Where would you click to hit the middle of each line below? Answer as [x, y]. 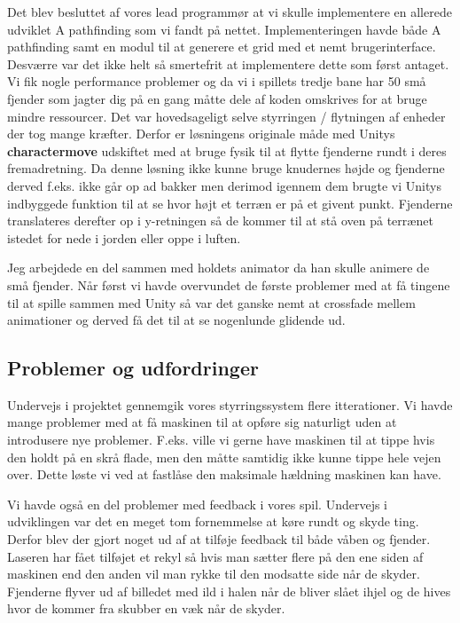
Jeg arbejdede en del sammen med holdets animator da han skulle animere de [218, 268]
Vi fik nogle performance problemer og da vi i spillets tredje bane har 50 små [217, 81]
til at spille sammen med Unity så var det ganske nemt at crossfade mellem [211, 302]
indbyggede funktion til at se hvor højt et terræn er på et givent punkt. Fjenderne [230, 203]
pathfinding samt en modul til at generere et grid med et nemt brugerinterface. [222, 47]
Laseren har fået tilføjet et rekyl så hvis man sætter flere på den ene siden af [215, 556]
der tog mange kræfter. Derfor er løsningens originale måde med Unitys [201, 134]
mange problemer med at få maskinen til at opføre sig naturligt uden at [202, 422]
